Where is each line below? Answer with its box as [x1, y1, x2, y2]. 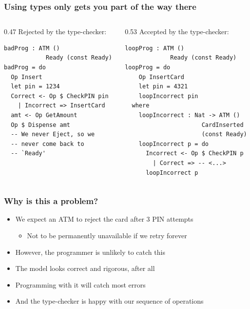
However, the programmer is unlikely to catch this [15, 247, 165, 257]
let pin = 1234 [11, 83, 60, 90]
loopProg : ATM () [125, 44, 184, 52]
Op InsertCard [138, 73, 184, 81]
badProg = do [4, 64, 46, 71]
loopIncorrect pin [138, 92, 198, 100]
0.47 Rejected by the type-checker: [4, 26, 107, 37]
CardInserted [201, 121, 244, 128]
